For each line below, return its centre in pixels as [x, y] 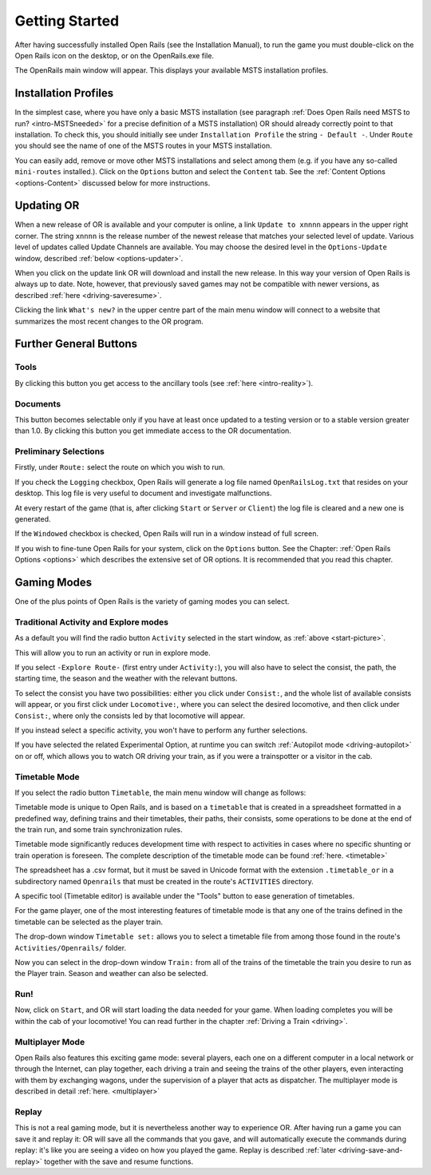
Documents [38, 403]
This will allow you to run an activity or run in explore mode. [113, 653]
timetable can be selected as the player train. [89, 922]
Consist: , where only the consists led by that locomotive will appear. [130, 716]
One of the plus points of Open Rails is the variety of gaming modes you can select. [152, 601]
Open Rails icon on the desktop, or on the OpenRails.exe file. [115, 55]
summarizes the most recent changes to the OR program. [109, 321]
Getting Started [67, 21]
